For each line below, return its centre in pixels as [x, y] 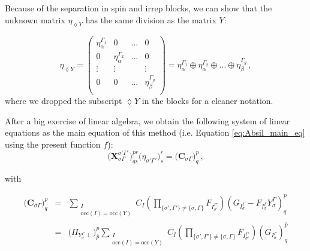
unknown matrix [35, 19]
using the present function [53, 144]
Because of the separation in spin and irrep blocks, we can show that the [139, 8]
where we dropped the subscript [64, 101]
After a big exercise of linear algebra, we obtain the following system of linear [148, 120]
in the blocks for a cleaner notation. [207, 101]
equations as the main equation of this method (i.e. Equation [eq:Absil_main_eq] [155, 132]
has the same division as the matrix [151, 19]
